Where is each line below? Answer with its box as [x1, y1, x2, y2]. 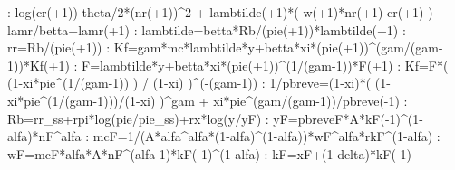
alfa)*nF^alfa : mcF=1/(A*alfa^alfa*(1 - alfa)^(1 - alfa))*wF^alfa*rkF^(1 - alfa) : [7, 127, 440, 146]
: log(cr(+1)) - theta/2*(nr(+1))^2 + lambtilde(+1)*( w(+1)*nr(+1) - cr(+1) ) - [7, 3, 441, 21]
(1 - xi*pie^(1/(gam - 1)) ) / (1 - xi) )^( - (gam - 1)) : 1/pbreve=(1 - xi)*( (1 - [7, 73, 391, 92]
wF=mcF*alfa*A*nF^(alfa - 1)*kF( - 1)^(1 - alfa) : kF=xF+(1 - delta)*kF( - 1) [7, 144, 412, 163]
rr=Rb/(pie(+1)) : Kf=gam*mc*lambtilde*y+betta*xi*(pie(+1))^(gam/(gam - [7, 38, 443, 57]
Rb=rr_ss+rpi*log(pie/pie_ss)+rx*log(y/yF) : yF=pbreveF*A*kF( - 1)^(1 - [7, 109, 423, 127]
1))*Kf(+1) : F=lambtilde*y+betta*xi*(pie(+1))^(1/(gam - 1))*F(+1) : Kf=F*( [7, 55, 449, 74]
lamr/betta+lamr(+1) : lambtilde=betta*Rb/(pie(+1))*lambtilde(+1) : [7, 20, 406, 39]
